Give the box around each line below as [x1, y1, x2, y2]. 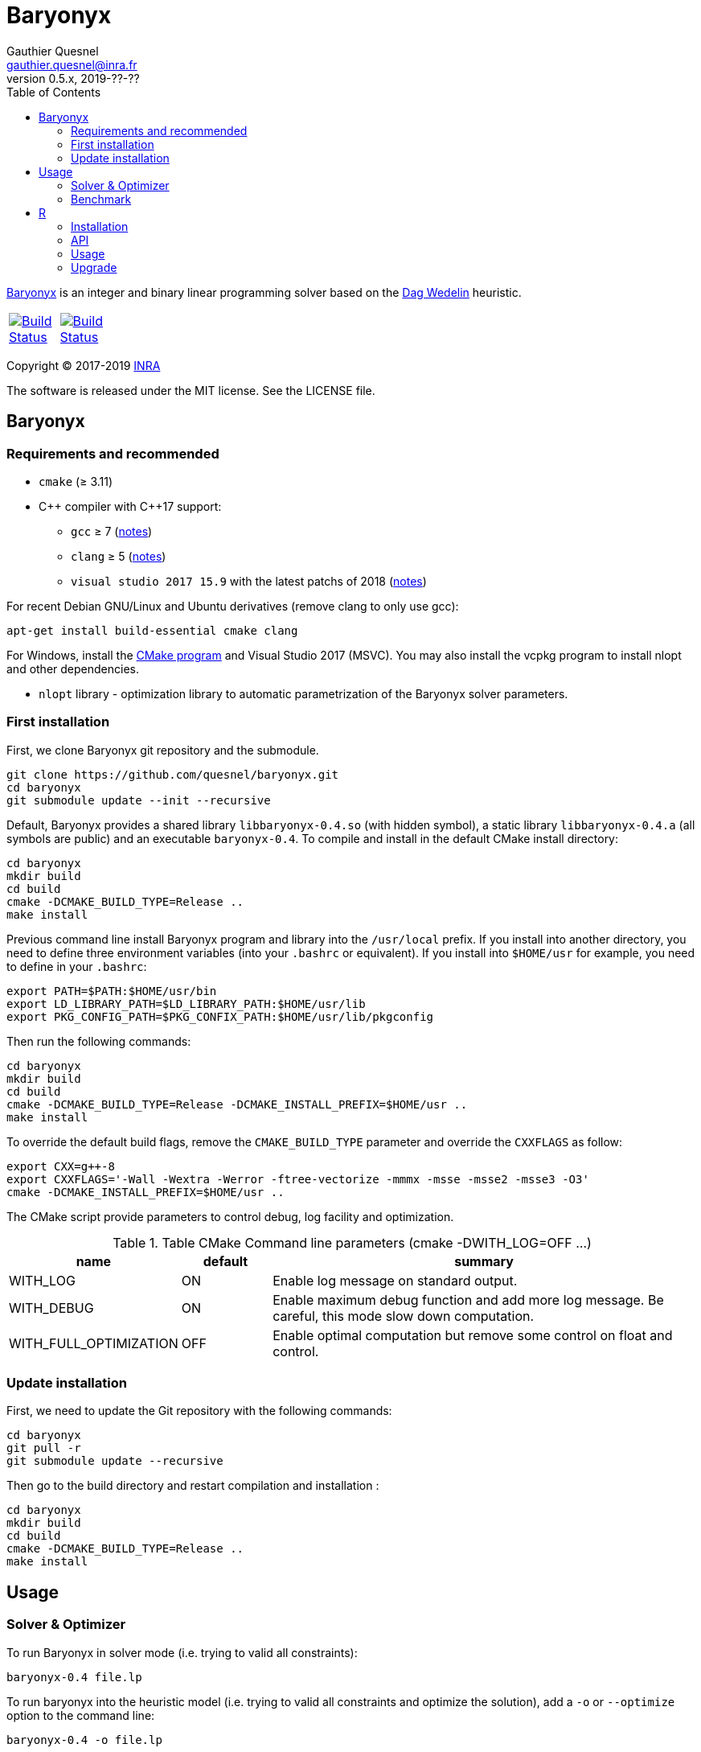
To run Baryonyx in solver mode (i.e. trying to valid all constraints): [6, 1645, 358, 1659]
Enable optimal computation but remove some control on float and [273, 1326, 673, 1343]
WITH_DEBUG [9, 1299, 94, 1316]
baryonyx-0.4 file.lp [6, 1670, 142, 1684]
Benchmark [71, 191, 132, 206]
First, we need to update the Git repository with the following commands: [6, 1404, 392, 1418]
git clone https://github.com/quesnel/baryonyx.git [6, 767, 339, 781]
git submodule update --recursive [6, 1454, 223, 1468]
